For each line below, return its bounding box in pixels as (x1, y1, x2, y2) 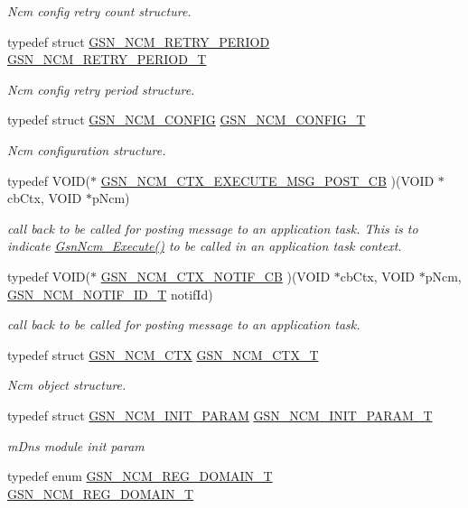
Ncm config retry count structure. (7, 2, 192, 20)
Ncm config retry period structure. (7, 79, 195, 98)
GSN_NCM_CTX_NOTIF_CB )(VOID (100, 266, 331, 285)
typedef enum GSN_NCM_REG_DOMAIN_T (7, 466, 273, 485)
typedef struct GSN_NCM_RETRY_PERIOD (7, 32, 270, 51)
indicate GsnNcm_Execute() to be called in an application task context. (7, 236, 402, 255)
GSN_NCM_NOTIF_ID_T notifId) (7, 284, 213, 303)
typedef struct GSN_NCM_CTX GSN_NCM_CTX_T (7, 345, 319, 364)
